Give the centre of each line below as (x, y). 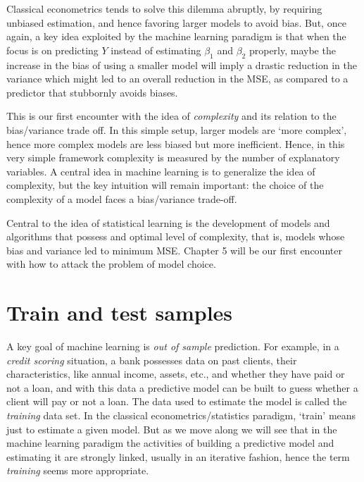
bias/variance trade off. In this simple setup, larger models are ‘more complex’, (177, 129)
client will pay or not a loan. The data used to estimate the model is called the (177, 401)
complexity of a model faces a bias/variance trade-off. (122, 198)
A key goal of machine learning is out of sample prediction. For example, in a (173, 346)
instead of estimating (156, 50)
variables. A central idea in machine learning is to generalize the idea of (161, 171)
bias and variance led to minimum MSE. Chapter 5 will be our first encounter (174, 250)
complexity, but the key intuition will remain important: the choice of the (165, 185)
